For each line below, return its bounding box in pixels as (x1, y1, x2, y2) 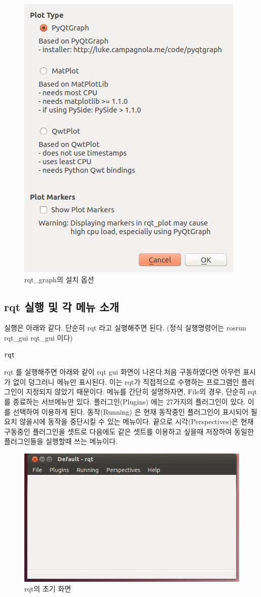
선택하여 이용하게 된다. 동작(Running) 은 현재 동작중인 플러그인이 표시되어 (13, 406, 249, 417)
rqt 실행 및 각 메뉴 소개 (4, 298, 119, 314)
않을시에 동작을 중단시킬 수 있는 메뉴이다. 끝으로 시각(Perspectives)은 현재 (19, 416, 254, 427)
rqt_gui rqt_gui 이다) (4, 332, 73, 343)
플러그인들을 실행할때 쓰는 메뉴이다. (4, 436, 118, 446)
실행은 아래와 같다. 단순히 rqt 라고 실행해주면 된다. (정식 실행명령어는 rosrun (4, 322, 246, 333)
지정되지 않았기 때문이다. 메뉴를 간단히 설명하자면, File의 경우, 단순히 (26, 386, 246, 397)
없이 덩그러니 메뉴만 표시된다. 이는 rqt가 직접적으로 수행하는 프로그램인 (13, 376, 239, 387)
